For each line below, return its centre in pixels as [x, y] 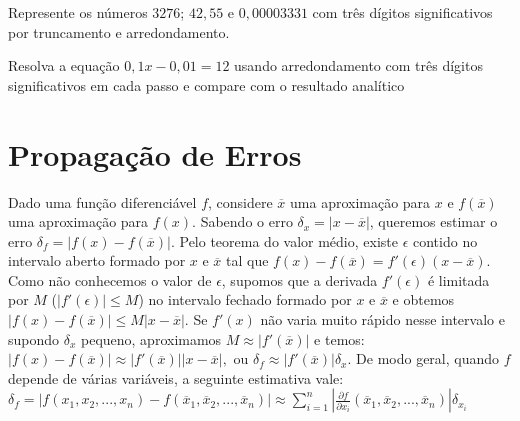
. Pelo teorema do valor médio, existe [284, 240]
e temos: [339, 338]
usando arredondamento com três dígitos [358, 65]
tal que [247, 260]
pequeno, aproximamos [151, 338]
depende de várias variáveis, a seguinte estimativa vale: [176, 377]
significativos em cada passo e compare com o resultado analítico [206, 84]
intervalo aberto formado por [97, 260]
